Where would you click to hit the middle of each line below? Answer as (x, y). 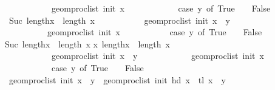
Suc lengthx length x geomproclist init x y (119, 20)
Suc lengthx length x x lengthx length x (87, 43)
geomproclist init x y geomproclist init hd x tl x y (117, 79)
